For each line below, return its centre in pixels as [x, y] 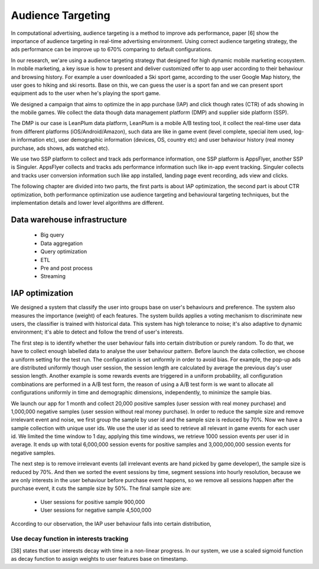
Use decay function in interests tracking [70, 539]
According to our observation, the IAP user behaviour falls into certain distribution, [111, 524]
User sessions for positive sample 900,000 [93, 502]
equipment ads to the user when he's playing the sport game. [86, 93]
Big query [52, 235]
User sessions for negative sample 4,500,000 [96, 510]
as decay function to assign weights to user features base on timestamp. [100, 559]
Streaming [53, 276]
